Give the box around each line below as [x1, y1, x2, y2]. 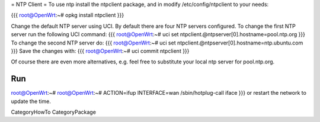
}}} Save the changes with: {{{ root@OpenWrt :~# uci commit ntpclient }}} [11, 47, 190, 54]
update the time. [11, 98, 52, 105]
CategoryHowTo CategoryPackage [11, 108, 96, 115]
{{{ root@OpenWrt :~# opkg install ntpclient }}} [11, 12, 124, 19]
